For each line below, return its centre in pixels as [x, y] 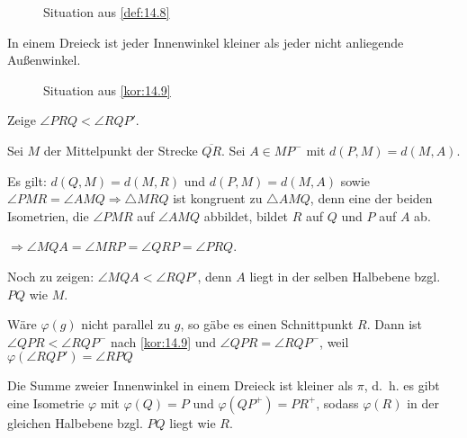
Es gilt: [27, 180]
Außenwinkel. [44, 60]
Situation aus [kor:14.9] [107, 89]
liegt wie [193, 422]
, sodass [337, 402]
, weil [334, 341]
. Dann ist [395, 324]
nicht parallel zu [126, 324]
